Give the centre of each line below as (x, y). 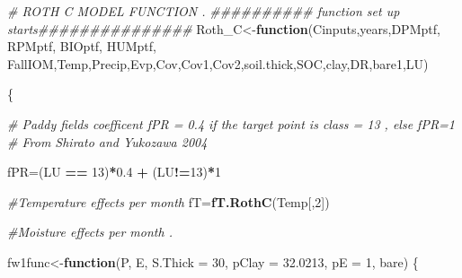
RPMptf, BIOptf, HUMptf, (82, 46)
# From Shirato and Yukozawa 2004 (107, 141)
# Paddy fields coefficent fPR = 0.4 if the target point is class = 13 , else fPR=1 (231, 123)
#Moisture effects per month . (90, 232)
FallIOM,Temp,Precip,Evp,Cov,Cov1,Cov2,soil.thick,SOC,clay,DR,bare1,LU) (218, 63)
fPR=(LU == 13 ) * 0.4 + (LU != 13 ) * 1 (115, 172)
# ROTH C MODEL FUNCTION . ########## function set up (204, 11)
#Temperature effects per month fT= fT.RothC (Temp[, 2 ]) (169, 201)
